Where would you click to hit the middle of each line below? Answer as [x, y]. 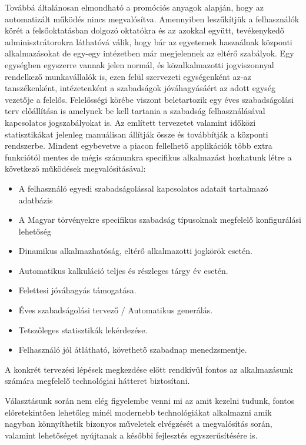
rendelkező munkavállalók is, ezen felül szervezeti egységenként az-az [128, 76]
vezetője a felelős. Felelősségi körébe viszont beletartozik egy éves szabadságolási [149, 99]
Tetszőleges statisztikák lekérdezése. [83, 329]
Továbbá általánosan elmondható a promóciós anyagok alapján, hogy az [134, 7]
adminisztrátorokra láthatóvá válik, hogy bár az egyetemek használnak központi [149, 41]
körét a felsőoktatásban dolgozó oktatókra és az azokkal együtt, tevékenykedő [144, 30]
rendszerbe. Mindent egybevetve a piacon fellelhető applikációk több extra [139, 145]
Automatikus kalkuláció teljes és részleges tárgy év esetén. [123, 270]
